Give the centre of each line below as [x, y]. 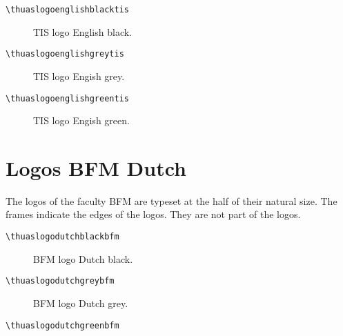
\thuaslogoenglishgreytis [65, 54]
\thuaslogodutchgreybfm [60, 281]
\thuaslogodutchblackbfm [62, 237]
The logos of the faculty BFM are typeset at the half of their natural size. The [171, 200]
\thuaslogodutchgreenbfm [62, 325]
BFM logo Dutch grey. [81, 303]
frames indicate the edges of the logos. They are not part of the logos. [153, 214]
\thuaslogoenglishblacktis [67, 10]
